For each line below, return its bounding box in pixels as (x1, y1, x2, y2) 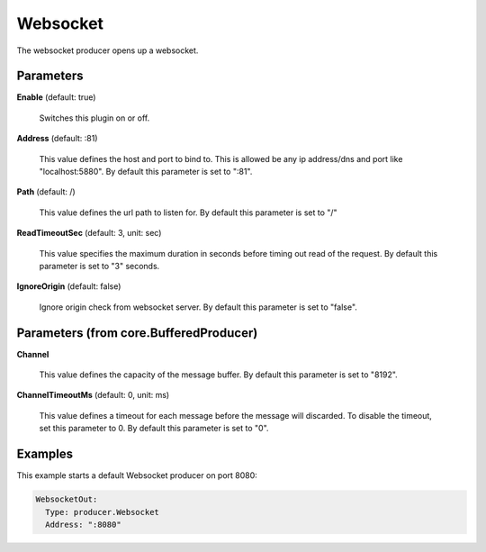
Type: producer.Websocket (45, 507, 159, 517)
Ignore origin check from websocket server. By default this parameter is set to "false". (39, 302, 357, 312)
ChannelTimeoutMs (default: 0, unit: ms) (16, 390, 170, 401)
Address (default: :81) (16, 133, 98, 144)
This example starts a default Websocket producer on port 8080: (16, 470, 258, 481)
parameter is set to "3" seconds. (39, 260, 160, 271)
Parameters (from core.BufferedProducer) (16, 325, 258, 340)
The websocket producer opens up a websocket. (16, 45, 199, 56)
